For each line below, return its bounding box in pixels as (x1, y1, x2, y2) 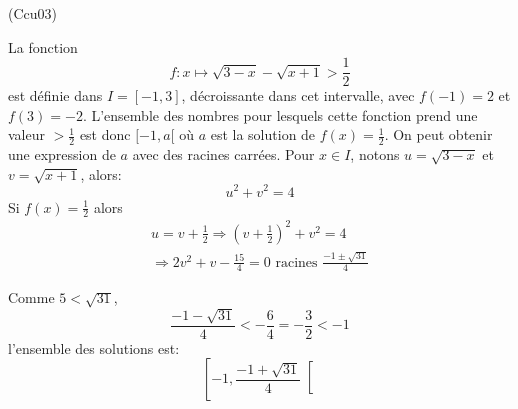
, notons (350, 144, 400, 165)
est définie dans (8, 85, 103, 106)
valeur (8, 124, 45, 145)
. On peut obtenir (384, 124, 493, 145)
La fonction (8, 36, 78, 57)
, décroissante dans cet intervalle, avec (181, 85, 415, 106)
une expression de (8, 144, 116, 165)
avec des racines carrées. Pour (132, 144, 315, 165)
